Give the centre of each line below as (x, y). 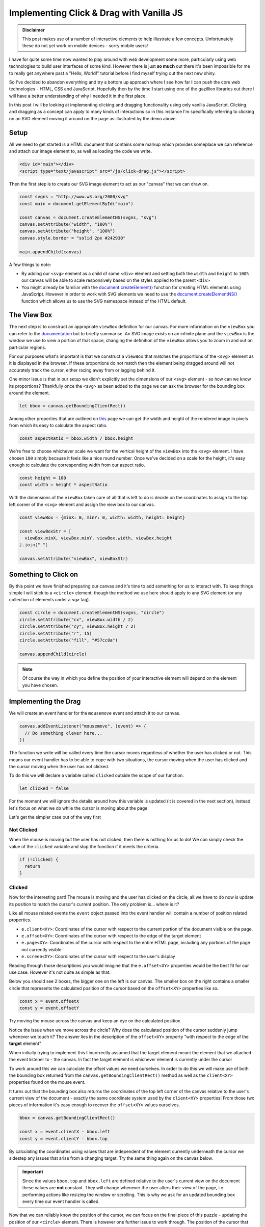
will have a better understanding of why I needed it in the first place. (78, 96)
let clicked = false (44, 788)
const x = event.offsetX (49, 1001)
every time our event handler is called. (61, 1201)
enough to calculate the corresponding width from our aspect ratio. (77, 465)
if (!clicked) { (39, 859)
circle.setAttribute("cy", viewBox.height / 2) (78, 627)
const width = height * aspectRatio (64, 485)
